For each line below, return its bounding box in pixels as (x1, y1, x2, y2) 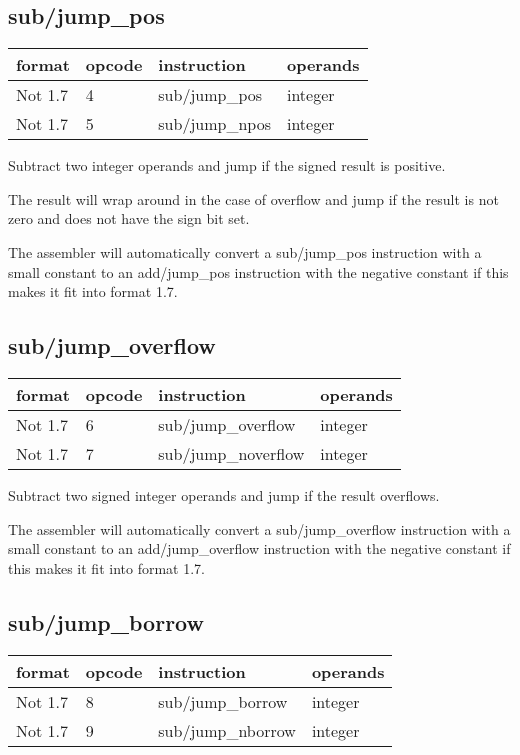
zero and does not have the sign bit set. (8, 208, 250, 229)
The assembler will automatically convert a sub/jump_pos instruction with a (8, 241, 482, 262)
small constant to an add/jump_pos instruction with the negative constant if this (8, 261, 509, 282)
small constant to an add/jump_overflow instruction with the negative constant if (8, 538, 511, 559)
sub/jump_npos (158, 112, 271, 136)
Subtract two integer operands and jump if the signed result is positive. (8, 155, 446, 176)
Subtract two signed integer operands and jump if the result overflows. (8, 484, 440, 505)
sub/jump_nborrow (158, 718, 296, 742)
